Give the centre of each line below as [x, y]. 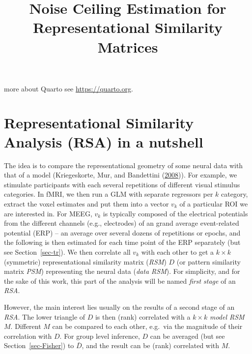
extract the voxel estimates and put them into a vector [86, 204]
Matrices [128, 46]
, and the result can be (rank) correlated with [151, 345]
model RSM [227, 316]
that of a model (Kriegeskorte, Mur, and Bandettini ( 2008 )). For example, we [121, 175]
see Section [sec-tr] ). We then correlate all [67, 252]
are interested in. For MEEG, [48, 213]
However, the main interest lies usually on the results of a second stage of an [119, 307]
